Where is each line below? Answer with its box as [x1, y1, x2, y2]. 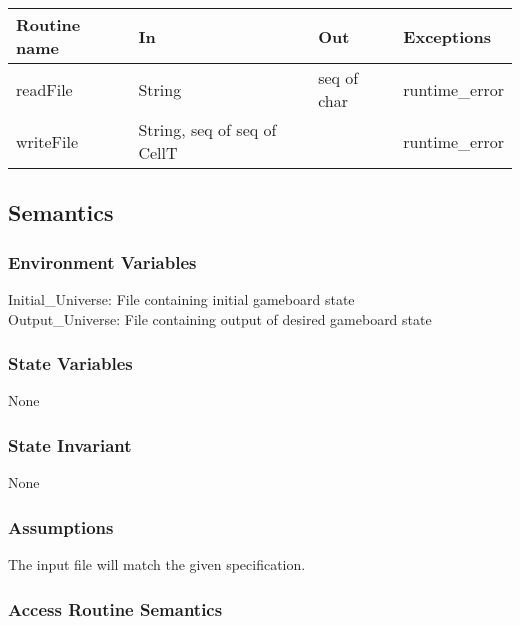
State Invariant [8, 432, 132, 457]
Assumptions [8, 514, 114, 539]
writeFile [16, 129, 79, 153]
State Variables [8, 351, 133, 376]
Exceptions [403, 24, 491, 48]
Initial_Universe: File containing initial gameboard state [8, 289, 355, 309]
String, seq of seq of [138, 118, 277, 141]
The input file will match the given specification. [8, 554, 306, 575]
